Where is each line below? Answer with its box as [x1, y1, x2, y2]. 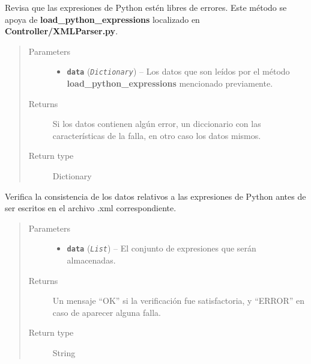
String [52, 347, 76, 359]
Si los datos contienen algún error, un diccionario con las [52, 117, 261, 130]
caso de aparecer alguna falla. [52, 306, 162, 318]
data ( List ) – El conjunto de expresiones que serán [67, 242, 256, 254]
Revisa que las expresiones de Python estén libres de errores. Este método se [5, 1, 287, 13]
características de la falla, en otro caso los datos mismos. [52, 129, 261, 141]
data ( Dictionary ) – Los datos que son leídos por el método [67, 65, 290, 78]
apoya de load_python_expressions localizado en [5, 13, 200, 25]
